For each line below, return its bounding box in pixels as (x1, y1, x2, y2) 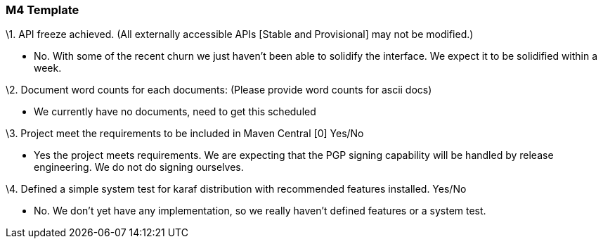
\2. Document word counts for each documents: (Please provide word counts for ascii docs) (6, 84, 432, 96)
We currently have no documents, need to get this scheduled (34, 105, 316, 118)
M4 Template (6, 3, 79, 17)
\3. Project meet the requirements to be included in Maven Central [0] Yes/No (6, 127, 364, 140)
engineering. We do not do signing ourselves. (34, 161, 244, 174)
